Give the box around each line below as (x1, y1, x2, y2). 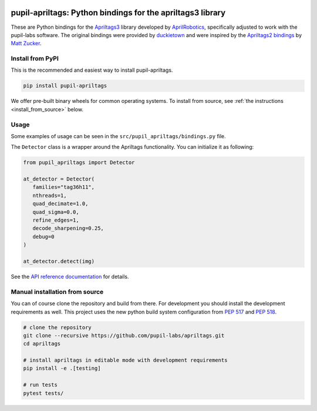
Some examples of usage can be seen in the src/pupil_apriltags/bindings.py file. (11, 132, 226, 139)
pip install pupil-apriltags (23, 82, 107, 89)
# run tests (23, 382, 58, 388)
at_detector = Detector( (23, 176, 95, 182)
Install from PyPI (11, 55, 59, 63)
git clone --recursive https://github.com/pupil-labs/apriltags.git (23, 332, 225, 339)
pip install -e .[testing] (23, 365, 101, 372)
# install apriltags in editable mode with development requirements (23, 357, 228, 364)
